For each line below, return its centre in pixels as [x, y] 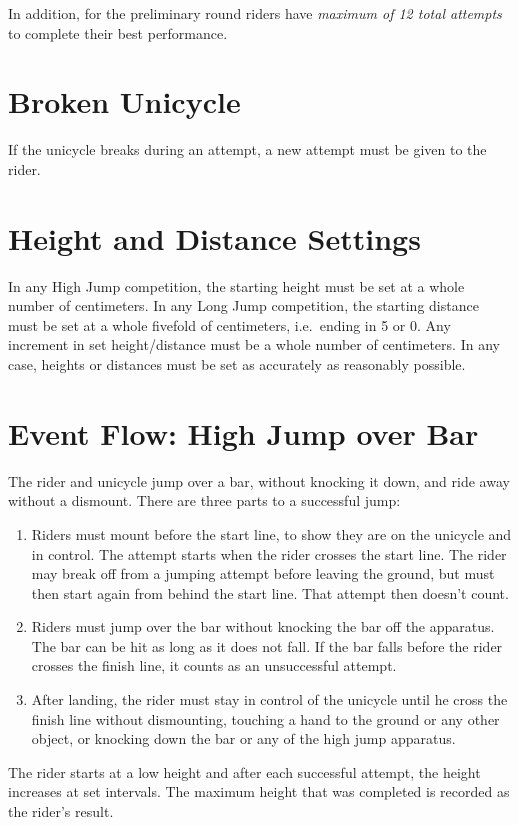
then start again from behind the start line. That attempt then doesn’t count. [270, 592]
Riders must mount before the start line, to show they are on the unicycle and [271, 533]
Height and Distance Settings [214, 237]
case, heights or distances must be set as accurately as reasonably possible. [237, 364]
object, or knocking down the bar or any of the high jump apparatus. [243, 738]
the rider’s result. [61, 811]
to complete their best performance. [118, 32]
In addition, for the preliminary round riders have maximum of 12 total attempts [255, 13]
